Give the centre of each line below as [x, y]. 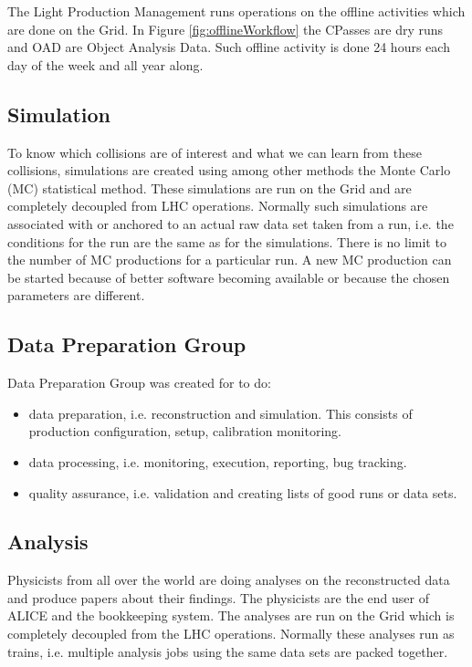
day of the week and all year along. [105, 64]
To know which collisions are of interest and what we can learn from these [215, 152]
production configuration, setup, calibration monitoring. [185, 431]
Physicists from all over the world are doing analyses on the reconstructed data [229, 580]
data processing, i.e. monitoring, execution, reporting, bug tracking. [218, 461]
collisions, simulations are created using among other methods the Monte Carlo [229, 170]
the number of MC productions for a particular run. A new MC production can [230, 260]
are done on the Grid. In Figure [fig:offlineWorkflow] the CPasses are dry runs [226, 29]
